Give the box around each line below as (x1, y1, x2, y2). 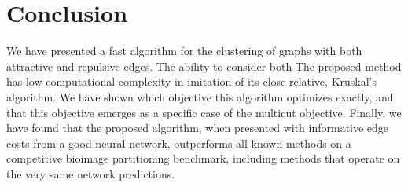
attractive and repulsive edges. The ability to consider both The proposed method (6, 57, 402, 74)
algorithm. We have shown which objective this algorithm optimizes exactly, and (6, 88, 394, 104)
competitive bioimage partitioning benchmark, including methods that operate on (6, 150, 400, 167)
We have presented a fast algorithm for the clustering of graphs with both (6, 42, 362, 59)
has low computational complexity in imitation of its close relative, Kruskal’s (6, 73, 377, 90)
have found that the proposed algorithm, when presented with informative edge (6, 119, 389, 136)
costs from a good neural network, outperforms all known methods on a (6, 134, 351, 151)
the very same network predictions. (6, 165, 175, 181)
